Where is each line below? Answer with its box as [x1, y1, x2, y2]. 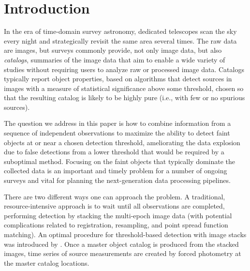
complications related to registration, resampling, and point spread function [4, 220, 228, 230]
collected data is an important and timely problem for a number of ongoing [4, 166, 227, 176]
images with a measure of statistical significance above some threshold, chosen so [4, 83, 244, 93]
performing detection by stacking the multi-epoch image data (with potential [4, 210, 232, 220]
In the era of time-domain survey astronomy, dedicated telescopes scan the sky [4, 26, 237, 36]
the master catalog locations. [4, 257, 89, 268]
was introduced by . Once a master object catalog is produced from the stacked [4, 239, 239, 249]
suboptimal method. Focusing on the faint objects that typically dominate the [4, 156, 235, 166]
